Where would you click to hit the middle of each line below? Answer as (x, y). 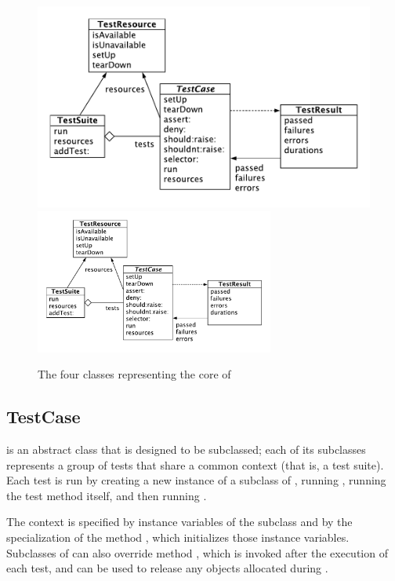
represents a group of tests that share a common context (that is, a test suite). (195, 464)
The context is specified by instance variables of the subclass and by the (179, 522)
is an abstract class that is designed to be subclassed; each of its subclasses (186, 449)
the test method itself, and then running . (107, 495)
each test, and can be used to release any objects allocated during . (167, 568)
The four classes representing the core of (134, 374)
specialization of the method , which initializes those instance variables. (178, 537)
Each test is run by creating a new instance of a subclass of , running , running (196, 480)
